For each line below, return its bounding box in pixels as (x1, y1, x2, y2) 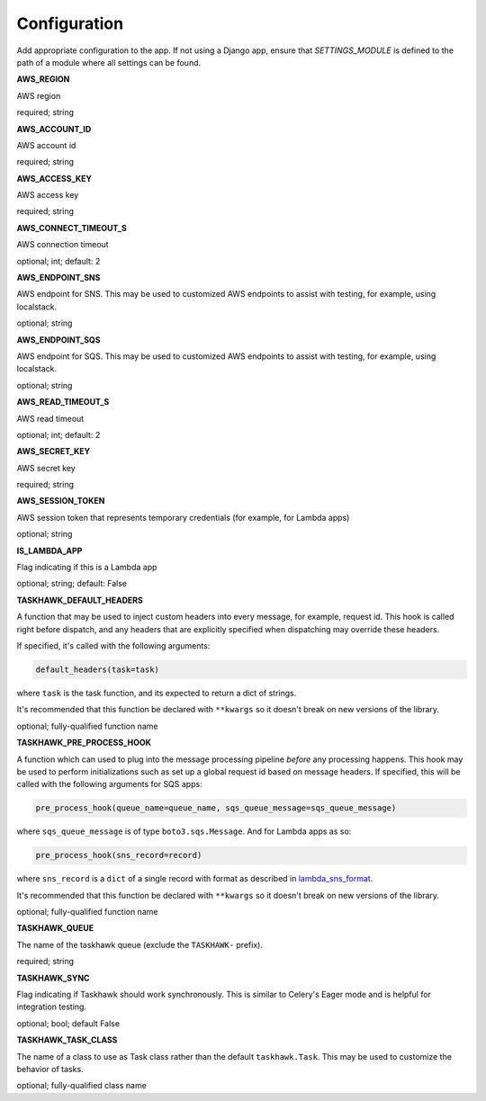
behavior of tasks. (16, 1063, 85, 1074)
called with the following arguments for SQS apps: (16, 779, 202, 790)
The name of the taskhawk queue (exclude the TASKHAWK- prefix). (16, 939, 263, 950)
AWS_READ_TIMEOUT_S (16, 397, 110, 407)
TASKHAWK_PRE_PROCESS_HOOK (16, 738, 152, 748)
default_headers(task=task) (35, 664, 159, 675)
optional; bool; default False (16, 1017, 121, 1029)
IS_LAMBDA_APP (16, 545, 83, 556)
